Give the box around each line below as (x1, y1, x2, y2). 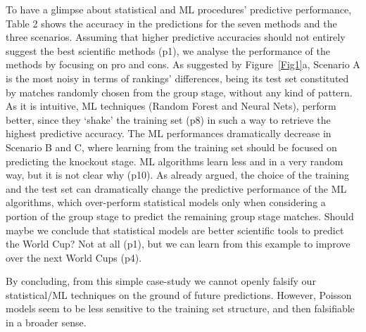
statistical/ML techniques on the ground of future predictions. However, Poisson (6, 287, 352, 302)
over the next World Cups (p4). (6, 250, 142, 264)
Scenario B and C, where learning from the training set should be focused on (6, 139, 337, 154)
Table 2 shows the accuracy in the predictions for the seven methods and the (6, 15, 337, 30)
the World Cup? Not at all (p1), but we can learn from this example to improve (6, 236, 351, 251)
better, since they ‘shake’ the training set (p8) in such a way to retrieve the (6, 112, 331, 127)
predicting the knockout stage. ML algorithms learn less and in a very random (6, 153, 343, 168)
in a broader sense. (6, 315, 87, 330)
